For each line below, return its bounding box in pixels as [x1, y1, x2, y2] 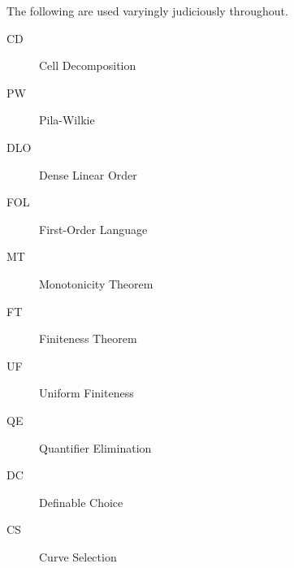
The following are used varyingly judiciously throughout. [6, 2, 288, 19]
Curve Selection [39, 548, 117, 565]
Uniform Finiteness [39, 384, 134, 401]
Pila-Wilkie [39, 111, 95, 128]
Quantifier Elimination [39, 439, 152, 456]
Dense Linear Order [39, 166, 137, 183]
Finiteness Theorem [39, 330, 137, 347]
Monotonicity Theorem [39, 275, 153, 292]
